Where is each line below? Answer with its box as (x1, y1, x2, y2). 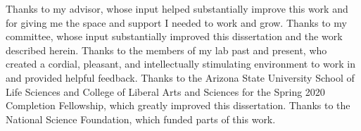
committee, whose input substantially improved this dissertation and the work (6, 29, 343, 44)
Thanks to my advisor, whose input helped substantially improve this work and (6, 1, 348, 15)
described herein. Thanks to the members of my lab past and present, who (6, 42, 327, 57)
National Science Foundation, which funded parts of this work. (6, 111, 276, 126)
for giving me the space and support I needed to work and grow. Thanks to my (6, 15, 347, 30)
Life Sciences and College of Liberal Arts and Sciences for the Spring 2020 (6, 84, 325, 99)
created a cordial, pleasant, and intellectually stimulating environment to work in (6, 56, 355, 71)
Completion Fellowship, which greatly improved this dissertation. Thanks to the (6, 98, 350, 113)
